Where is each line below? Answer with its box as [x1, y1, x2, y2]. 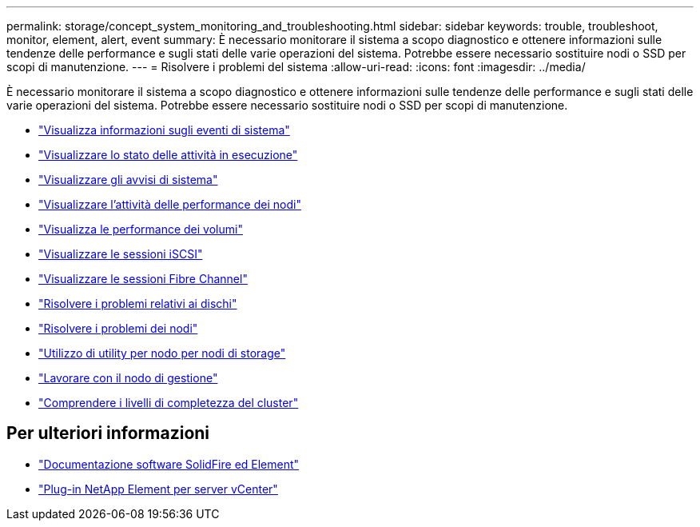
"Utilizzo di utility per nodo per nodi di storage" [38, 346, 286, 360]
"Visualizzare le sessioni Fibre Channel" [38, 272, 248, 285]
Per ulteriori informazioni [6, 423, 210, 444]
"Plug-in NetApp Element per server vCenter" [38, 481, 278, 496]
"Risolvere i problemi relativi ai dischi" [38, 297, 237, 310]
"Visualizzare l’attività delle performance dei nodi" [38, 198, 301, 211]
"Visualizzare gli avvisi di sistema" [38, 173, 218, 186]
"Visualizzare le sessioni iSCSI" [38, 247, 203, 261]
